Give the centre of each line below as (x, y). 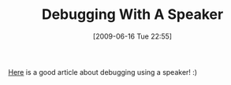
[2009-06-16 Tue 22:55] (132, 36)
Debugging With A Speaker (132, 15)
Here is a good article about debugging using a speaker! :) (103, 72)
